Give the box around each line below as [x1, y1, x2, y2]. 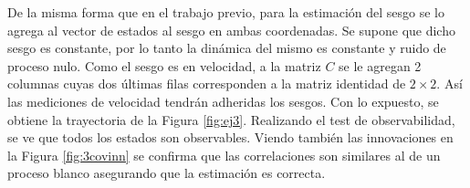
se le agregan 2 [339, 56, 422, 75]
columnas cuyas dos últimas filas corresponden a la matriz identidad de [7, 74, 406, 93]
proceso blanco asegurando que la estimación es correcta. [7, 163, 326, 183]
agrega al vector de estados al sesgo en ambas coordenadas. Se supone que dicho [7, 20, 455, 39]
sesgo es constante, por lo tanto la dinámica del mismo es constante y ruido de [7, 38, 446, 57]
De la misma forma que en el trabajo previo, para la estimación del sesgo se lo [7, 3, 445, 21]
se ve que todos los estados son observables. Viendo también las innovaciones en [7, 128, 454, 147]
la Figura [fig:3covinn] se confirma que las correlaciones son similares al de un [7, 145, 441, 164]
